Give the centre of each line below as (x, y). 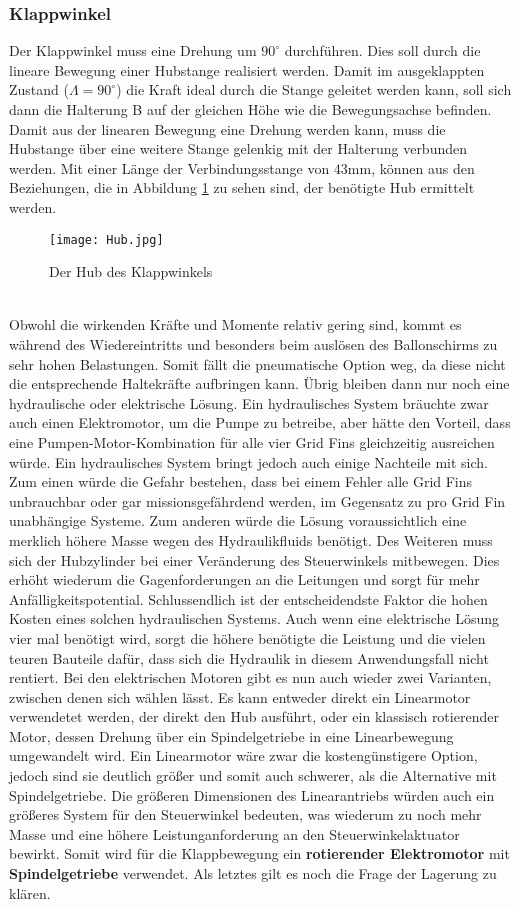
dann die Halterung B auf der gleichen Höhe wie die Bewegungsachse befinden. (250, 109)
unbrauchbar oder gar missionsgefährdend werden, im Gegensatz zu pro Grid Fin (257, 500)
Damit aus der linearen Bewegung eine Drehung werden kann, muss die (227, 128)
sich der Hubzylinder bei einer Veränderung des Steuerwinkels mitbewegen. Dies (254, 559)
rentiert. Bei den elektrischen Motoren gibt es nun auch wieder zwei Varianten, (250, 677)
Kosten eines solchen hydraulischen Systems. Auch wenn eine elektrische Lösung (254, 618)
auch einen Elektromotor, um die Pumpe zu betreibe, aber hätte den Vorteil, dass (260, 422)
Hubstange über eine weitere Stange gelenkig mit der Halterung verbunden (238, 148)
